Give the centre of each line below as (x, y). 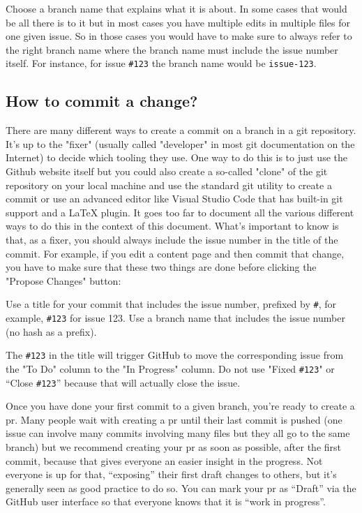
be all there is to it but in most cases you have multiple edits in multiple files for (178, 22)
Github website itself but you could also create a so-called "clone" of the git (167, 171)
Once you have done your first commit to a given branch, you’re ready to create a (180, 406)
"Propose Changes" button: (63, 280)
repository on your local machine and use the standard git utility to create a (169, 185)
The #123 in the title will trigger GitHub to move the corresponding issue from (175, 355)
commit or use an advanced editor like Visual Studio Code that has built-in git (174, 199)
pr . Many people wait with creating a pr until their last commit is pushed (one (174, 419)
